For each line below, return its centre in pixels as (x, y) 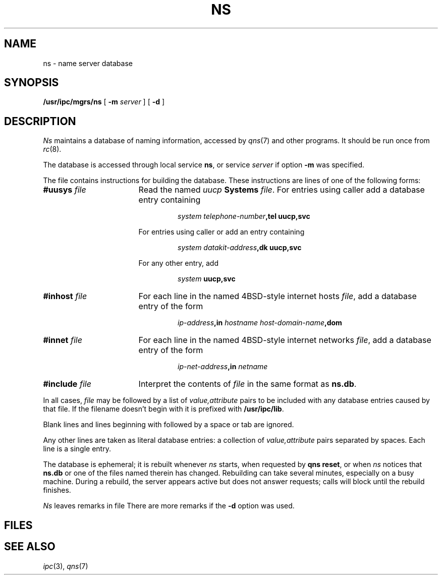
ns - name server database (88, 63)
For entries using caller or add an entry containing (222, 232)
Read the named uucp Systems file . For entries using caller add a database (282, 190)
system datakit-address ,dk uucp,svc (240, 248)
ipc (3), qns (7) (66, 566)
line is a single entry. (77, 449)
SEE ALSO (30, 547)
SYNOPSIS (32, 83)
